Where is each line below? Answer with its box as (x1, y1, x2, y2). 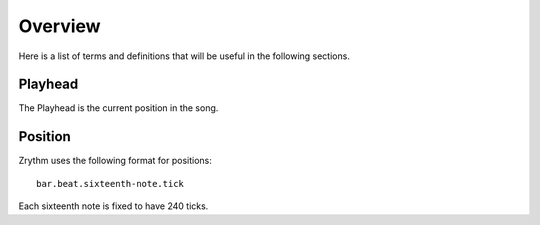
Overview (18, 15, 101, 37)
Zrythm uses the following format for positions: (18, 155, 212, 167)
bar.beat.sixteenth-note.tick (36, 178, 185, 189)
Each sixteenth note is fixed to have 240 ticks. (18, 200, 209, 212)
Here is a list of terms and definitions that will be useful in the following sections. (18, 50, 350, 62)
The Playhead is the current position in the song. (18, 102, 219, 114)
